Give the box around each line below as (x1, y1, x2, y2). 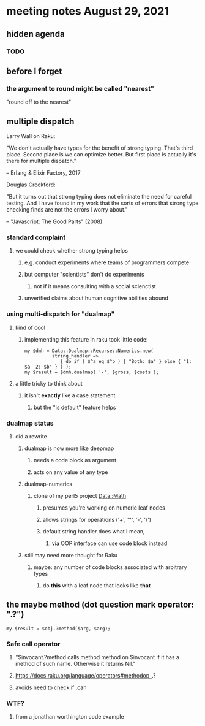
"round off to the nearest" (6, 98, 72, 105)
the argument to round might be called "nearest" (6, 84, 154, 93)
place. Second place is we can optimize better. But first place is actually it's (6, 151, 197, 158)
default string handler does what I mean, (42, 527, 145, 535)
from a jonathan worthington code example (15, 713, 124, 720)
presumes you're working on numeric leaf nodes (42, 504, 165, 511)
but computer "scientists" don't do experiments (24, 271, 145, 278)
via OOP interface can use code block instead (51, 540, 168, 547)
